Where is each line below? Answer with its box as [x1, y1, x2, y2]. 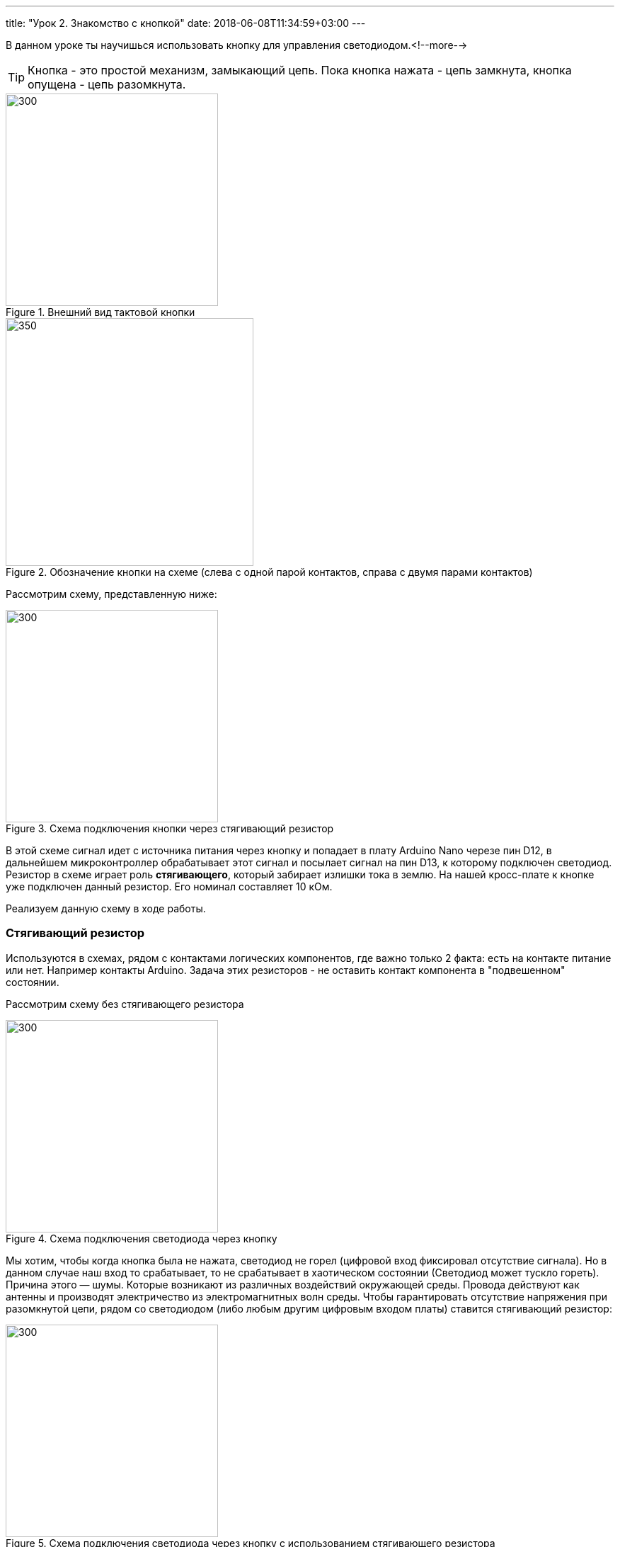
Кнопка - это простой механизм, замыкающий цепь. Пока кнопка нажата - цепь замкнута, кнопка [28, 63, 572, 77]
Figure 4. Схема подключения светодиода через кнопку [6, 1232, 277, 1245]
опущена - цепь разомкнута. [28, 77, 186, 91]
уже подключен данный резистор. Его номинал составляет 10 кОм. [6, 880, 333, 892]
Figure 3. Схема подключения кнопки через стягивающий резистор [6, 822, 334, 834]
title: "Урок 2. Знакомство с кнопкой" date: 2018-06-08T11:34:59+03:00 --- [6, 17, 366, 29]
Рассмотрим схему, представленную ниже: [6, 588, 217, 600]
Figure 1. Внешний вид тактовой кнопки [6, 306, 195, 318]
